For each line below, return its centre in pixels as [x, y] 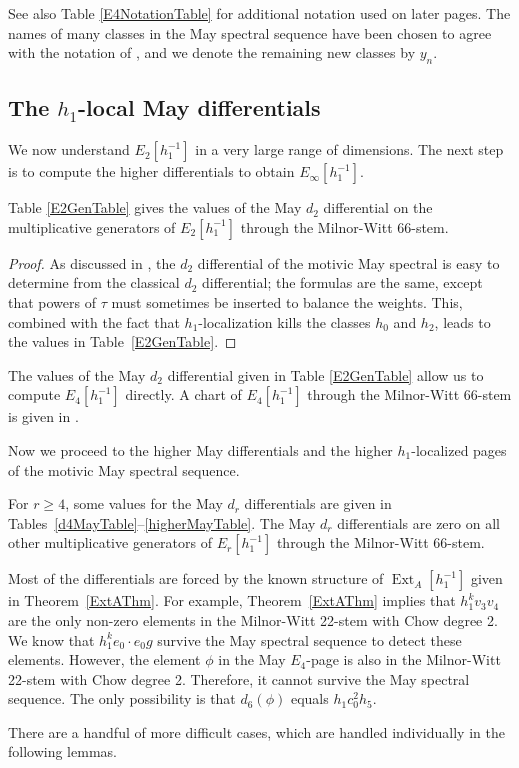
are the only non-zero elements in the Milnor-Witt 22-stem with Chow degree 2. [253, 619]
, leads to [462, 321]
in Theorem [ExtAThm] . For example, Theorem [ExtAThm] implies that [232, 600]
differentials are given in [318, 503]
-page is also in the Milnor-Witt [403, 659]
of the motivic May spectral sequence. [124, 469]
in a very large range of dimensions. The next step [349, 149]
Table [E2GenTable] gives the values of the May [155, 207]
